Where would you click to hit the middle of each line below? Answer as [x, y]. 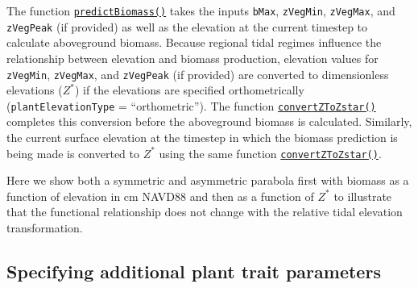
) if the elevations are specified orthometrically [189, 90]
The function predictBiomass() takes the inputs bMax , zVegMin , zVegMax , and [201, 10]
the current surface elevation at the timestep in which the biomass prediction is [202, 137]
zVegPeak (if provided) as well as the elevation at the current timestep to [187, 26]
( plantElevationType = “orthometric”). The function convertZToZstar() [191, 105]
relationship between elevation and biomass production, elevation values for [192, 58]
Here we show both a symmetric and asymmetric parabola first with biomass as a [208, 180]
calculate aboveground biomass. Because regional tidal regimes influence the [194, 42]
